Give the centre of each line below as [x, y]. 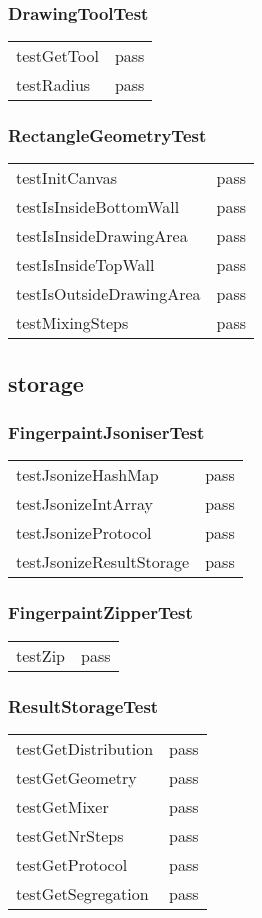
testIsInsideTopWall [85, 265]
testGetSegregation [82, 893]
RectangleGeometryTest [107, 135]
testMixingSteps [72, 323]
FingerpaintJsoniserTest [106, 432]
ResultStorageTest [83, 705]
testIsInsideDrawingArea [102, 236]
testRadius [53, 85]
